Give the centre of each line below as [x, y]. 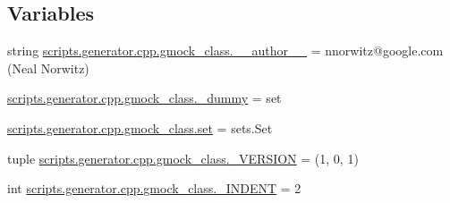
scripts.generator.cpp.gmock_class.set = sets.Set [140, 127]
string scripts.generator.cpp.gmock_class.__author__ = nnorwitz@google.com [225, 51]
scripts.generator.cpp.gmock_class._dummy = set [144, 98]
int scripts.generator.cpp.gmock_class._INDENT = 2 [154, 188]
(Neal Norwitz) [48, 68]
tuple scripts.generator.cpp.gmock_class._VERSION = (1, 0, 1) [183, 158]
